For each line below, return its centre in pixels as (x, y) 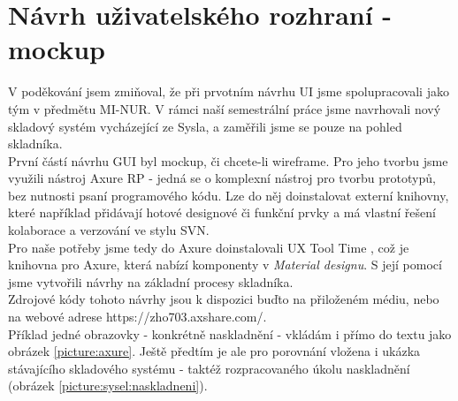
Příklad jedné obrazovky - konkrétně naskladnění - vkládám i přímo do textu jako (230, 333)
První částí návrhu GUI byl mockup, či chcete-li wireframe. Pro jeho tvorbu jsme (228, 160)
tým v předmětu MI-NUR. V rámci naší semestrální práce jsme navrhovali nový (225, 108)
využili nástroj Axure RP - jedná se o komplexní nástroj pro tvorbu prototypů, (222, 178)
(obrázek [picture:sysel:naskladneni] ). (108, 386)
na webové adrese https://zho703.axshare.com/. (137, 317)
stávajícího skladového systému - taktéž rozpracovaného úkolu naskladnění (209, 368)
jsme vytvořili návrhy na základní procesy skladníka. (151, 281)
